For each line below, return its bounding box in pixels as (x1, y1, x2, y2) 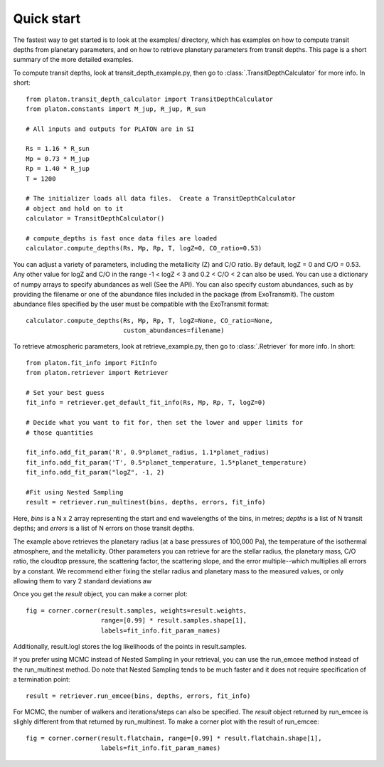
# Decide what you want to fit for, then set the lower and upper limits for (26, 418, 304, 427)
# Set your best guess (26, 388, 105, 397)
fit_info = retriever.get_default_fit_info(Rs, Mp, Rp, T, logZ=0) (26, 398, 266, 407)
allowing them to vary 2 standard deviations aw (13, 577, 152, 586)
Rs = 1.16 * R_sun (26, 144, 90, 153)
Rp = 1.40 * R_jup (26, 164, 90, 173)
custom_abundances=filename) (123, 327, 225, 334)
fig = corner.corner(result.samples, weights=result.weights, (26, 606, 247, 615)
